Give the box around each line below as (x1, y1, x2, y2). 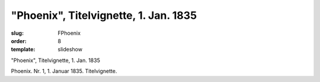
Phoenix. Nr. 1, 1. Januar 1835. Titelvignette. (11, 68, 117, 75)
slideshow (57, 46, 83, 53)
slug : (11, 29, 24, 37)
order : (11, 37, 27, 44)
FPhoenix (57, 29, 81, 37)
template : (11, 46, 36, 53)
